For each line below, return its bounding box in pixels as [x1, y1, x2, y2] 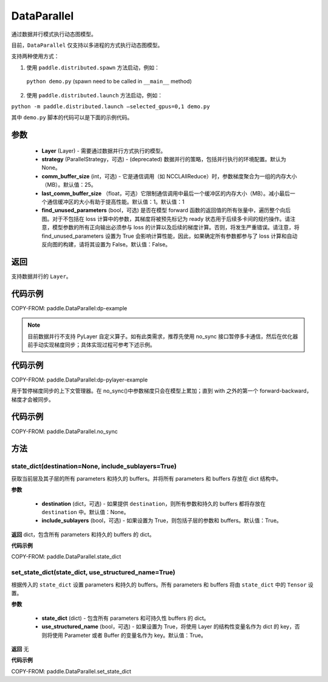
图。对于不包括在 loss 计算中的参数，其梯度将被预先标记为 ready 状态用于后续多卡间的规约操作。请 [41, 215, 291, 222]
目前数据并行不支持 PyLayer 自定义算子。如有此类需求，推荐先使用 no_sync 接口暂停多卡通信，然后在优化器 [27, 332, 298, 340]
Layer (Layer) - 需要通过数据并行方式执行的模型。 [41, 147, 166, 155]
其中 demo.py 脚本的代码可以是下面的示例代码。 [11, 114, 133, 121]
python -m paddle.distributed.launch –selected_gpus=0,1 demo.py [11, 103, 210, 110]
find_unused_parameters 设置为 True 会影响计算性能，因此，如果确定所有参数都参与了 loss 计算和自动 [41, 232, 298, 240]
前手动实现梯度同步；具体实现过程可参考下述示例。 [27, 341, 155, 348]
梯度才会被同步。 [11, 395, 54, 403]
